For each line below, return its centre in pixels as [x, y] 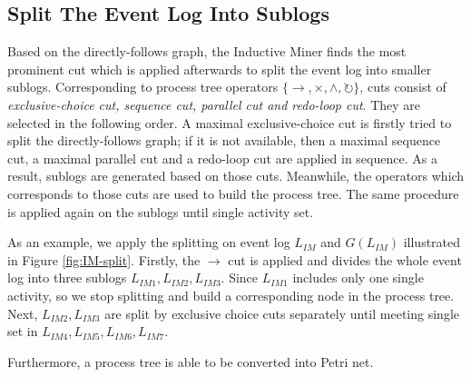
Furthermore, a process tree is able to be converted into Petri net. [191, 361]
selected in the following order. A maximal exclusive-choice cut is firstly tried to [230, 122]
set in [23, 331]
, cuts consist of [403, 87]
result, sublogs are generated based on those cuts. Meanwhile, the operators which [236, 176]
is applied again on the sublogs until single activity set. [161, 211]
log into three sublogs [67, 278]
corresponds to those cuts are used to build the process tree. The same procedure [233, 193]
